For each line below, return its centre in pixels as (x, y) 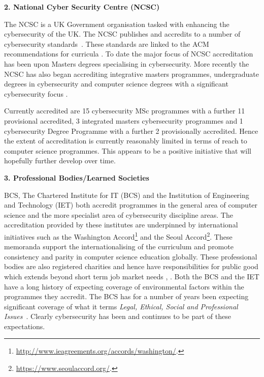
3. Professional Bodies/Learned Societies (77, 177)
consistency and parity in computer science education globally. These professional (131, 256)
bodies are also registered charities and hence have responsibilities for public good (131, 266)
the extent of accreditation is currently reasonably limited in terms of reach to (126, 141)
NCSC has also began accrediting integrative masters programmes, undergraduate (131, 74)
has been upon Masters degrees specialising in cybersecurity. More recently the (127, 63)
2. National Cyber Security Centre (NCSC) (82, 7)
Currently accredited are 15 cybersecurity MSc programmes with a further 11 (125, 111)
